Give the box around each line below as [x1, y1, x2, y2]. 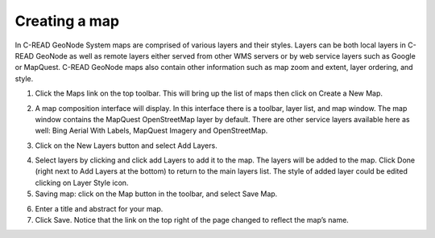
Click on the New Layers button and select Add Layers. [35, 141, 217, 150]
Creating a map [14, 12, 120, 30]
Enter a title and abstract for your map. [35, 203, 164, 213]
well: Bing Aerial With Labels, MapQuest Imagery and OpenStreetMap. [35, 125, 268, 136]
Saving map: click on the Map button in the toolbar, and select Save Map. [35, 189, 278, 199]
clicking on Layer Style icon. [35, 178, 129, 187]
